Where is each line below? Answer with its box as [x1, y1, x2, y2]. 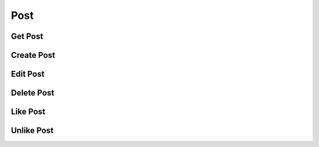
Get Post [11, 31, 44, 41]
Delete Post [11, 88, 54, 98]
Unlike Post [11, 126, 54, 136]
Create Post [11, 50, 56, 60]
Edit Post [11, 69, 45, 79]
